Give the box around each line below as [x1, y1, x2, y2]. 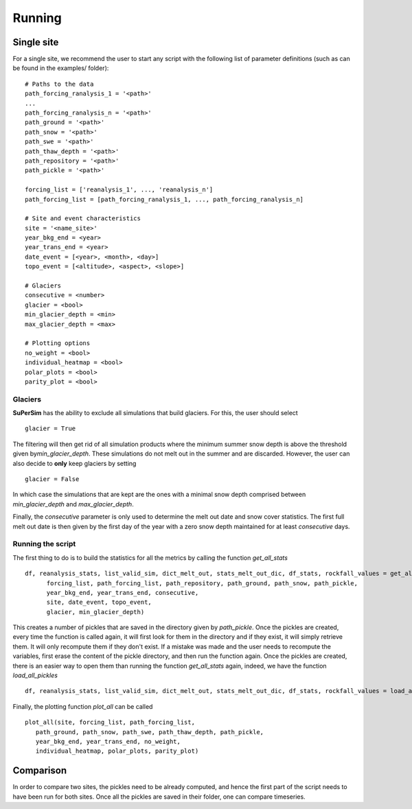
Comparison [12, 765, 67, 777]
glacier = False [25, 476, 80, 483]
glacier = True [25, 425, 76, 432]
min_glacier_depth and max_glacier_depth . [12, 500, 134, 508]
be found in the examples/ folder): [12, 64, 109, 72]
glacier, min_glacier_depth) [46, 608, 145, 615]
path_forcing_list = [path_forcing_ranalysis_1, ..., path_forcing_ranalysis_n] [25, 196, 304, 203]
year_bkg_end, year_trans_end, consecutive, [46, 589, 199, 596]
